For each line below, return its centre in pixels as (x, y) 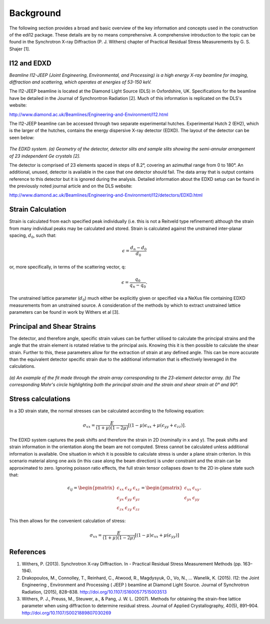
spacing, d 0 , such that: (33, 236)
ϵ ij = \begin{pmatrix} (91, 488)
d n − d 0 (138, 248)
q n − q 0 (137, 286)
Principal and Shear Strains (52, 326)
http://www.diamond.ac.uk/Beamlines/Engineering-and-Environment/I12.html (89, 114)
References (27, 552)
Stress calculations (40, 399)
